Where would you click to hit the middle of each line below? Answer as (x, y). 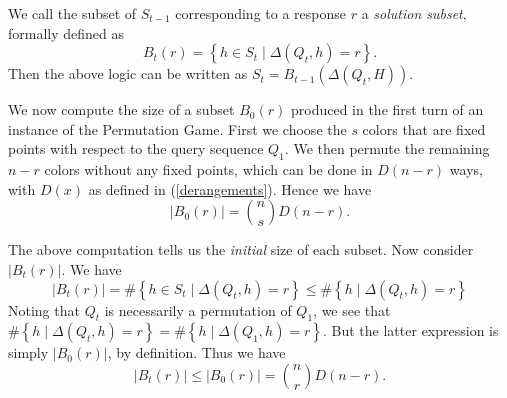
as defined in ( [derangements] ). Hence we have (230, 188)
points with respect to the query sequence (136, 148)
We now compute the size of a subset (121, 109)
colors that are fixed (424, 128)
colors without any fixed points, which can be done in (208, 169)
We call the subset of (72, 13)
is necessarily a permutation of (198, 309)
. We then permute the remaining (387, 148)
